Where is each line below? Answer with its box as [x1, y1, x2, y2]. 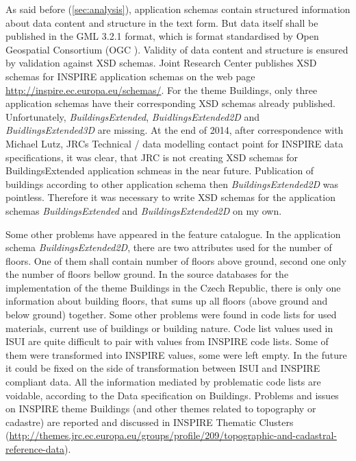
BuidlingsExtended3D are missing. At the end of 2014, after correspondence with [5, 123, 344, 137]
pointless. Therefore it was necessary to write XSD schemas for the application [5, 190, 335, 204]
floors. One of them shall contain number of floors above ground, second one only [5, 253, 346, 268]
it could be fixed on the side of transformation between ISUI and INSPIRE [5, 361, 320, 375]
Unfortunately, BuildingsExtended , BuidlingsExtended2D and [5, 109, 260, 123]
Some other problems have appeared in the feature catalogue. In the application [5, 226, 341, 241]
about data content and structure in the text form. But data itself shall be [5, 15, 318, 29]
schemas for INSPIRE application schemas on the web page [5, 69, 255, 83]
